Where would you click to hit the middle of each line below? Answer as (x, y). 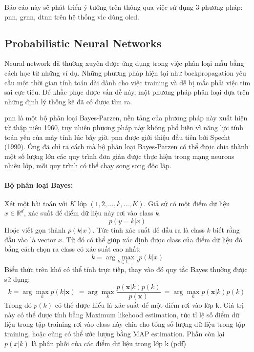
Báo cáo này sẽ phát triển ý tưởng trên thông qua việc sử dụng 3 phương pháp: (124, 7)
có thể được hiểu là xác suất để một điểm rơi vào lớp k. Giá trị (149, 305)
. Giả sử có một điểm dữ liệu (187, 203)
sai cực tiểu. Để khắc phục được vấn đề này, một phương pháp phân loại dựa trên (127, 92)
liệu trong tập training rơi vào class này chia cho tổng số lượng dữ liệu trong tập (125, 324)
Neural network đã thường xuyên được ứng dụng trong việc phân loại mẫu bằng (124, 63)
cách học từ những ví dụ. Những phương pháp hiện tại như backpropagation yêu (125, 72)
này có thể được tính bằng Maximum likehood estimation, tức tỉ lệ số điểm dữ (122, 314)
